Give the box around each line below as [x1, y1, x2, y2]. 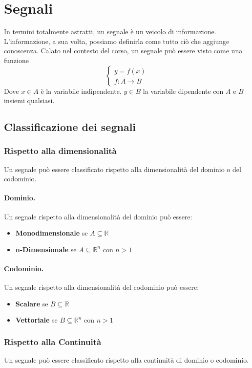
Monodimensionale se [15, 228, 88, 238]
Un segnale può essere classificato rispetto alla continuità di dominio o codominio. [4, 355, 249, 365]
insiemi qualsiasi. [4, 95, 55, 106]
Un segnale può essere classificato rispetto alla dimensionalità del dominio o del [4, 164, 241, 174]
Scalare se [15, 298, 48, 308]
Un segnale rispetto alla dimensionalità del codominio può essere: [4, 282, 199, 292]
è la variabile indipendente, [41, 86, 122, 96]
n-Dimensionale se [15, 244, 77, 254]
